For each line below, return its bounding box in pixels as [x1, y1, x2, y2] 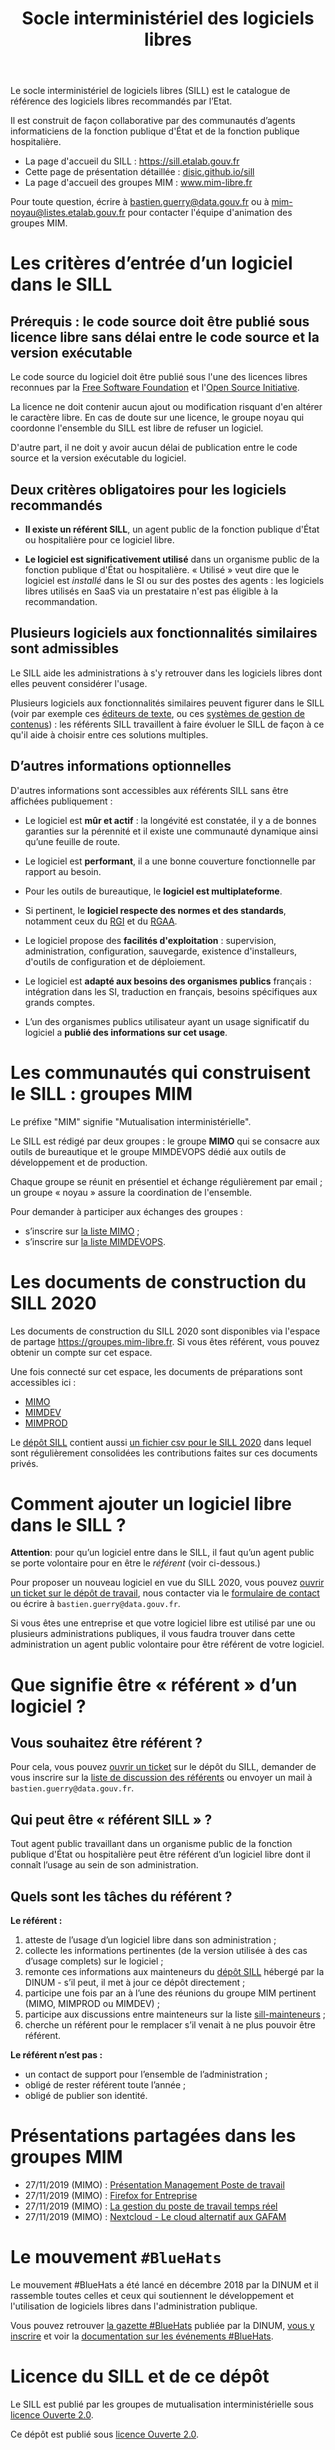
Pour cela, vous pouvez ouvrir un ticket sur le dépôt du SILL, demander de [10, 1761, 317, 1773]
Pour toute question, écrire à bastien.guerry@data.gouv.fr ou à [10, 196, 270, 208]
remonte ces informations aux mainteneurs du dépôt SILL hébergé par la [24, 1966, 325, 1978]
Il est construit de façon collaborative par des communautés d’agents [10, 115, 296, 127]
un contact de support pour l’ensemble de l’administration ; [24, 2068, 268, 2081]
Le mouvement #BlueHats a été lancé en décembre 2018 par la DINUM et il [10, 2278, 319, 2291]
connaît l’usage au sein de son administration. [10, 1859, 199, 1871]
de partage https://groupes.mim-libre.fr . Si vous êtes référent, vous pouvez [10, 1335, 320, 1347]
